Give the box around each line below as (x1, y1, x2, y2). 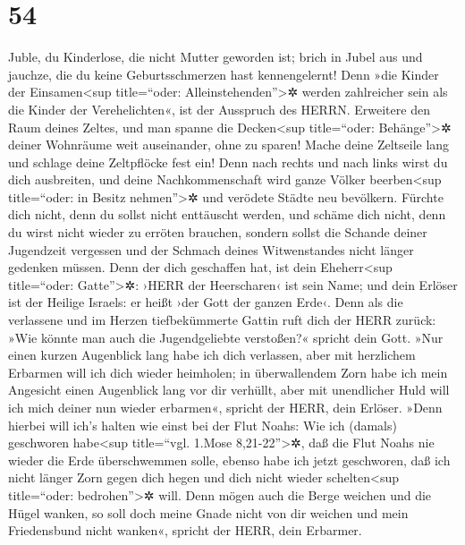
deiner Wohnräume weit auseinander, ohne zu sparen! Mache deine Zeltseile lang (8, 135, 450, 154)
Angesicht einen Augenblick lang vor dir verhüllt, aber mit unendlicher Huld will (8, 380, 450, 399)
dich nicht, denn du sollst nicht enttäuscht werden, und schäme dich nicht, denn (8, 205, 446, 224)
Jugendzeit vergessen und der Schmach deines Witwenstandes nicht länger (8, 240, 414, 259)
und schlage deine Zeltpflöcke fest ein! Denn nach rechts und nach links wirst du (8, 152, 448, 171)
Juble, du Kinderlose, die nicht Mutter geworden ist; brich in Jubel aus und (8, 47, 423, 66)
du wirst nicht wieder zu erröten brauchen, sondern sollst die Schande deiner (8, 223, 427, 242)
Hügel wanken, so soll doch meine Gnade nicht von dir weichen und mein (8, 503, 409, 522)
